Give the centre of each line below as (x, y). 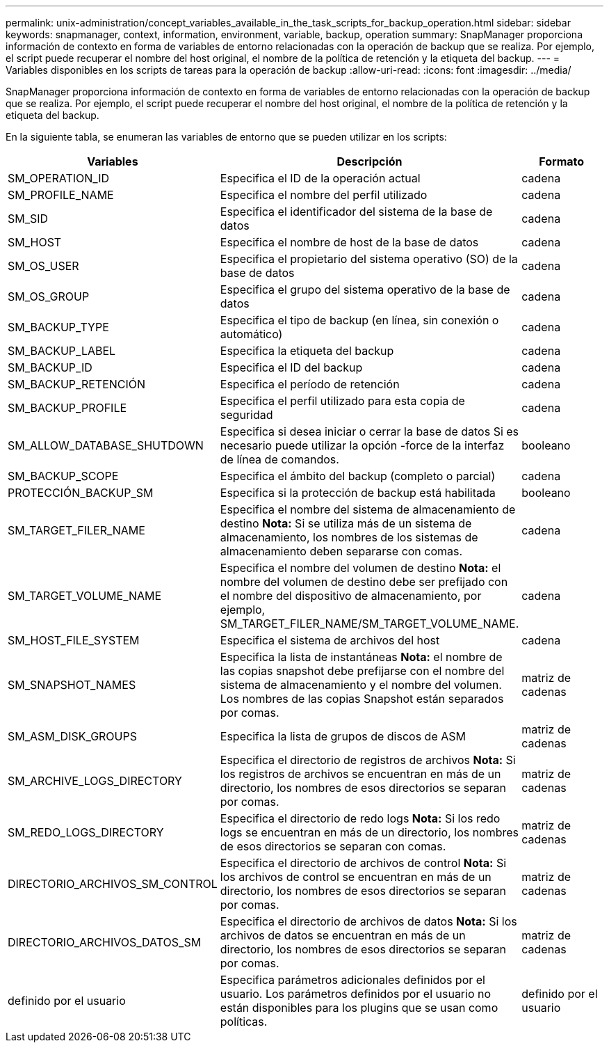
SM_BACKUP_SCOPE (63, 476)
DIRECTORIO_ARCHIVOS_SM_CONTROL (113, 884)
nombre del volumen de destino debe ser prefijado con (364, 582)
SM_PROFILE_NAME (61, 195)
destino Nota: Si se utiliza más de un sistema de (346, 523)
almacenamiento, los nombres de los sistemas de (349, 537)
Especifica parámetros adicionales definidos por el (352, 980)
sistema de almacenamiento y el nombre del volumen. (361, 685)
